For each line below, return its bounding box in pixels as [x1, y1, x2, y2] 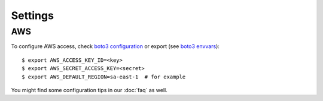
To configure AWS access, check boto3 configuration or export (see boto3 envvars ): [11, 43, 220, 50]
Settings [11, 9, 54, 22]
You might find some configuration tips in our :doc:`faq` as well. [11, 86, 167, 93]
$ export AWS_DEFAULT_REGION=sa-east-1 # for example [22, 73, 186, 80]
